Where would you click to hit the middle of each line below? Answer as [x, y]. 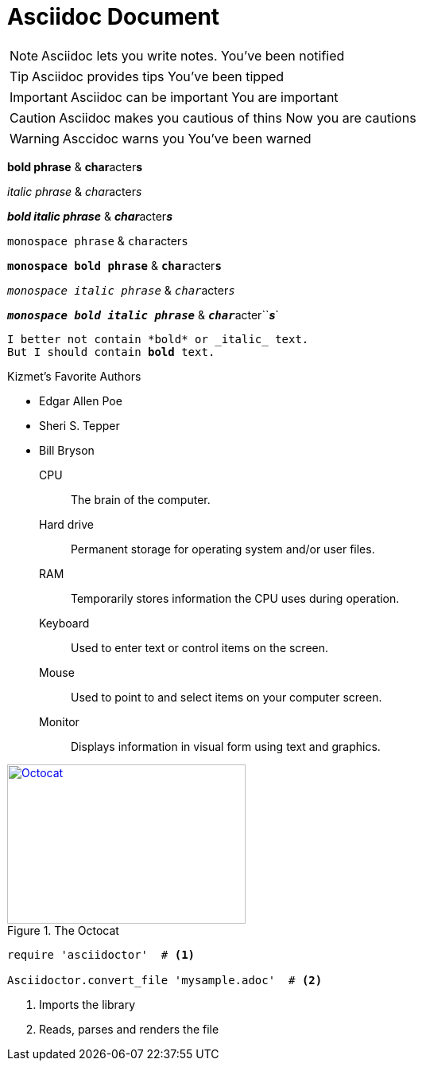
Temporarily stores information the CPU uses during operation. [235, 598]
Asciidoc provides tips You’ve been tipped [158, 76]
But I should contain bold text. [111, 352]
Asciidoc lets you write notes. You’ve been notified [193, 55]
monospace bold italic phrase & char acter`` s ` [143, 315]
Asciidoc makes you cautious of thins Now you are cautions [238, 117]
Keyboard [64, 623]
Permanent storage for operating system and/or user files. [223, 549]
